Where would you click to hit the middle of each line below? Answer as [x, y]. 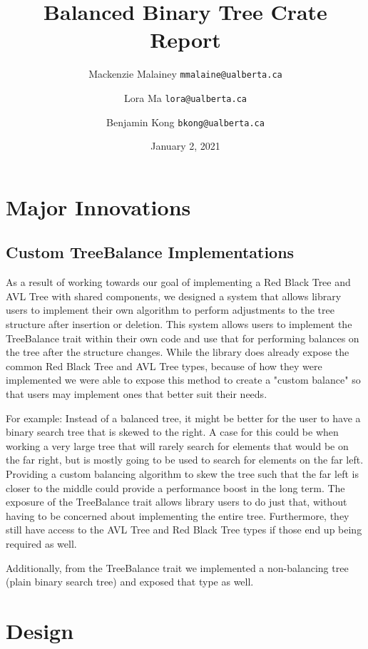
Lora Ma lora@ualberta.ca [185, 97]
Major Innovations [98, 206]
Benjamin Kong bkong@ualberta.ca [185, 122]
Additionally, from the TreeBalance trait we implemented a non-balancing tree [177, 567]
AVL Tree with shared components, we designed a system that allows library [174, 296]
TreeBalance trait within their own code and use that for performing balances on [183, 338]
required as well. [41, 543]
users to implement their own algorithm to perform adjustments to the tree [170, 310]
